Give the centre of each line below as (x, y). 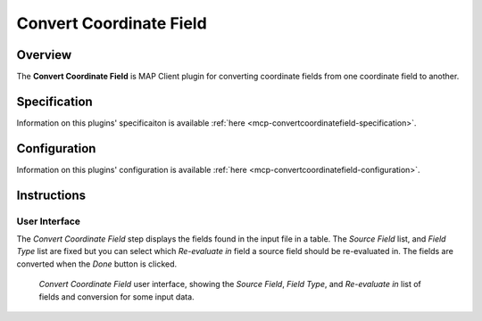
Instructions (51, 195)
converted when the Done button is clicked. (97, 264)
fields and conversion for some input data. (117, 296)
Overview (44, 55)
